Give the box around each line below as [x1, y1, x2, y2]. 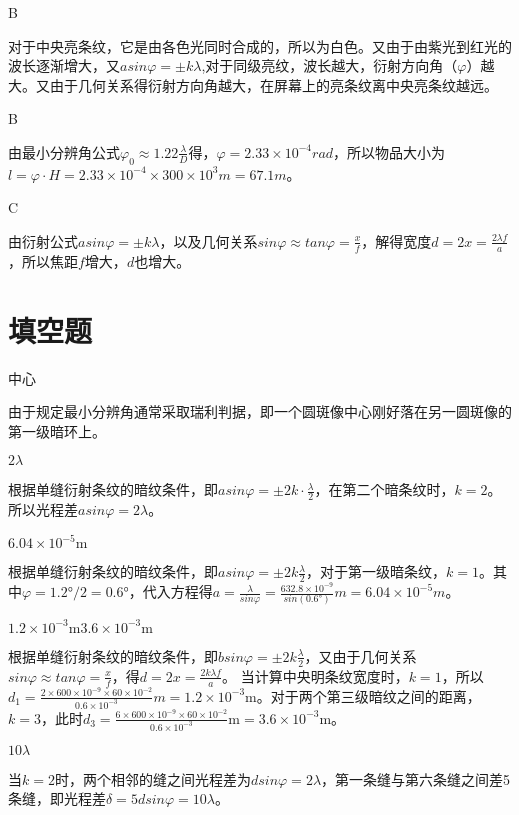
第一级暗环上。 [8, 420, 106, 441]
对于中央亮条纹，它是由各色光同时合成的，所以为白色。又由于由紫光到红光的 [8, 35, 512, 56]
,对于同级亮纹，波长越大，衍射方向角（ [201, 55, 458, 76]
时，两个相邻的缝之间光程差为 [54, 768, 251, 789]
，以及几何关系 [159, 230, 258, 251]
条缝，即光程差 [8, 788, 106, 809]
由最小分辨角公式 [8, 141, 120, 162]
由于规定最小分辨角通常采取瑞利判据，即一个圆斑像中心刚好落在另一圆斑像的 [8, 401, 512, 422]
